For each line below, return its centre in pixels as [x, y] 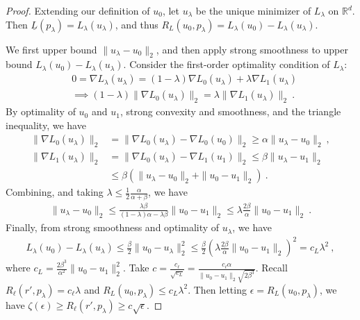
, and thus [137, 24]
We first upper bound [51, 49]
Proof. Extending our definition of [78, 10]
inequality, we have [46, 125]
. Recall [271, 268]
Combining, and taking [55, 192]
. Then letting [217, 289]
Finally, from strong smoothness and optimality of [113, 227]
